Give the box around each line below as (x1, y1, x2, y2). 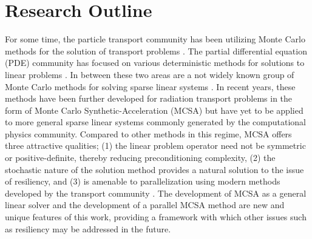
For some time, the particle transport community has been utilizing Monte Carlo (5, 33, 305, 45)
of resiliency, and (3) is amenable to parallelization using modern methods (5, 175, 280, 188)
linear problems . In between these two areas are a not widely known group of (5, 68, 294, 80)
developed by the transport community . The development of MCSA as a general (5, 186, 307, 199)
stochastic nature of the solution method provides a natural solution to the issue (5, 163, 304, 175)
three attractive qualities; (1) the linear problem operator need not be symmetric (5, 139, 306, 152)
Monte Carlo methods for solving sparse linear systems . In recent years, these (5, 80, 296, 93)
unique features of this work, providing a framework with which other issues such (5, 211, 307, 223)
